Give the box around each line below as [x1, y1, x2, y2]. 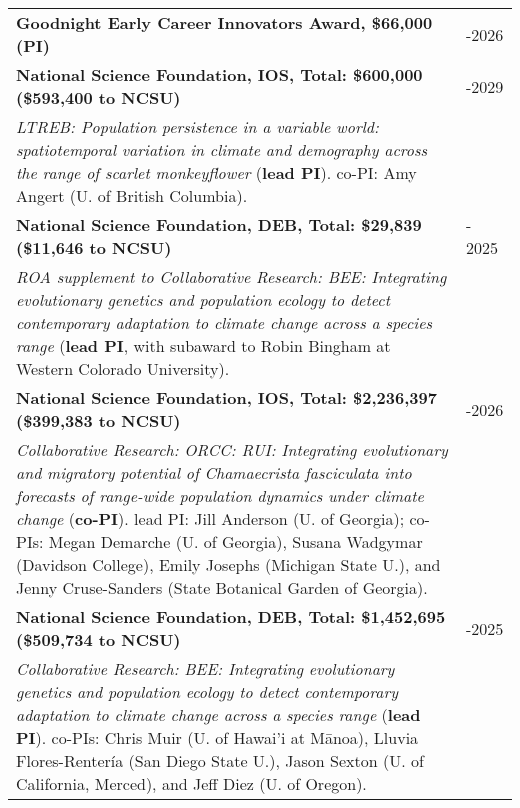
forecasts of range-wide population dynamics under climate [16, 484, 424, 507]
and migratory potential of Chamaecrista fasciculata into [16, 461, 412, 484]
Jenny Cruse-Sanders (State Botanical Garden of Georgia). [16, 576, 428, 599]
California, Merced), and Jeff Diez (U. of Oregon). [16, 772, 367, 795]
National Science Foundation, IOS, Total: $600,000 [16, 63, 423, 86]
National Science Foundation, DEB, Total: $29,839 [16, 213, 422, 236]
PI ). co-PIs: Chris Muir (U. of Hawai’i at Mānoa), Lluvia [16, 726, 419, 749]
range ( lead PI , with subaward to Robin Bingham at [16, 334, 391, 357]
